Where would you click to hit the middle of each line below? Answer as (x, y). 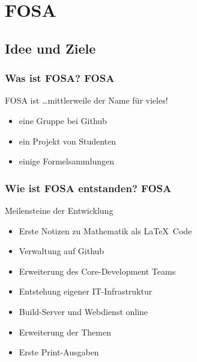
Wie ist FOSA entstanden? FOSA (88, 188)
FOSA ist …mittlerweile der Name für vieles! (86, 100)
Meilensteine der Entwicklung (59, 210)
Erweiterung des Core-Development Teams (97, 271)
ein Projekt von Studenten (68, 141)
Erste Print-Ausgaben (59, 352)
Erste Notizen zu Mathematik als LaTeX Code (105, 230)
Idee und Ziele (50, 48)
